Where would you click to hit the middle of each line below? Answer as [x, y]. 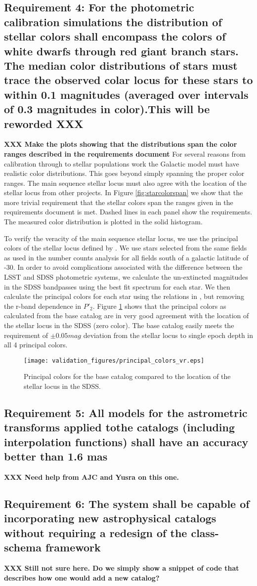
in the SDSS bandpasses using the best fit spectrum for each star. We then [117, 286]
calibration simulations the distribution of [113, 21]
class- [205, 532]
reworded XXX [44, 123]
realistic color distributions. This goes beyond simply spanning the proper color [124, 173]
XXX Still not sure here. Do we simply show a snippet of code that [122, 567]
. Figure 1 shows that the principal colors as [159, 306]
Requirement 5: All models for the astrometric [126, 413]
